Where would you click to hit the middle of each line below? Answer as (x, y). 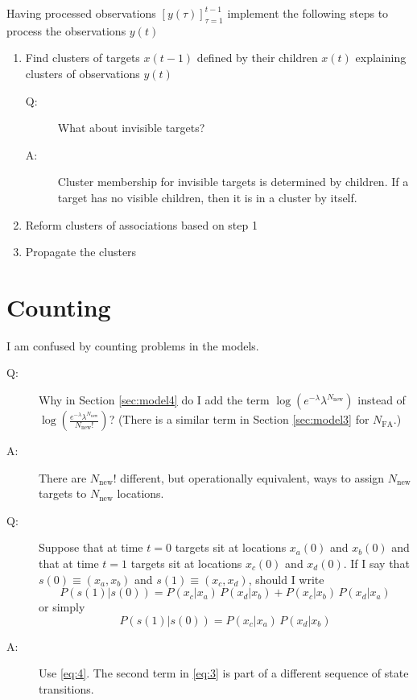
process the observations (66, 30)
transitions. (66, 688)
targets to (63, 493)
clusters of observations (83, 73)
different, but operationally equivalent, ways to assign (252, 477)
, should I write (286, 579)
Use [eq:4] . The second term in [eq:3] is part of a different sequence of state (224, 673)
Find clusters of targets (83, 58)
